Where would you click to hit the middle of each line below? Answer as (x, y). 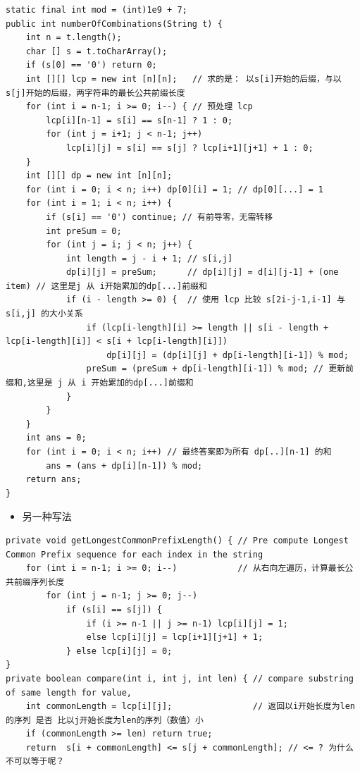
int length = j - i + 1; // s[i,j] (149, 258)
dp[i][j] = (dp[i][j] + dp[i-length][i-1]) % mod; (228, 355)
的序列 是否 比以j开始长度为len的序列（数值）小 (105, 720)
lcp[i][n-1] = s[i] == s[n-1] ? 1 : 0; (139, 120)
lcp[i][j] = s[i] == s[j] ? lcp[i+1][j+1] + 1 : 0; (190, 148)
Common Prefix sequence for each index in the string (135, 554)
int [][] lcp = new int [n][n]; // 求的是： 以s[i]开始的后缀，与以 (184, 79)
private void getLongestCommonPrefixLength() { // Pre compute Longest (177, 540)
